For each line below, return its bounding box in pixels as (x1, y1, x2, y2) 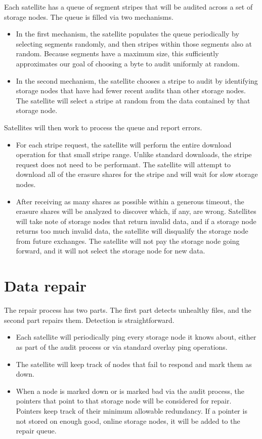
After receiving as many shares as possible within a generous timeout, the (16, 196, 244, 206)
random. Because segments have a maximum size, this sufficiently (16, 48, 219, 59)
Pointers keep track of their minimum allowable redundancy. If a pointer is (16, 405, 247, 416)
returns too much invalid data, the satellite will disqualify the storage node (16, 226, 248, 236)
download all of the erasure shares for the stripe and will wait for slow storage (16, 169, 258, 179)
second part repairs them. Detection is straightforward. (4, 314, 174, 325)
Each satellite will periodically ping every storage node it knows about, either (16, 332, 256, 342)
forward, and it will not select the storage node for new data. (16, 245, 205, 256)
